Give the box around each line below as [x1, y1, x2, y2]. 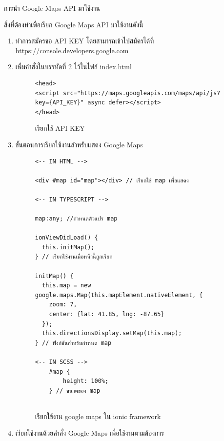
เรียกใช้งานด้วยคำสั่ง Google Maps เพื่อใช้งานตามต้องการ [15, 427, 164, 438]
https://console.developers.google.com [15, 45, 129, 55]
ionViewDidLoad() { [35, 234, 98, 241]
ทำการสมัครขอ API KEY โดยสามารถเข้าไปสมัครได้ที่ [15, 36, 154, 46]
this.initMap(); [42, 243, 95, 251]
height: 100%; [63, 378, 109, 385]
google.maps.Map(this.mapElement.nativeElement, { [35, 291, 203, 299]
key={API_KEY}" [35, 99, 84, 106]
